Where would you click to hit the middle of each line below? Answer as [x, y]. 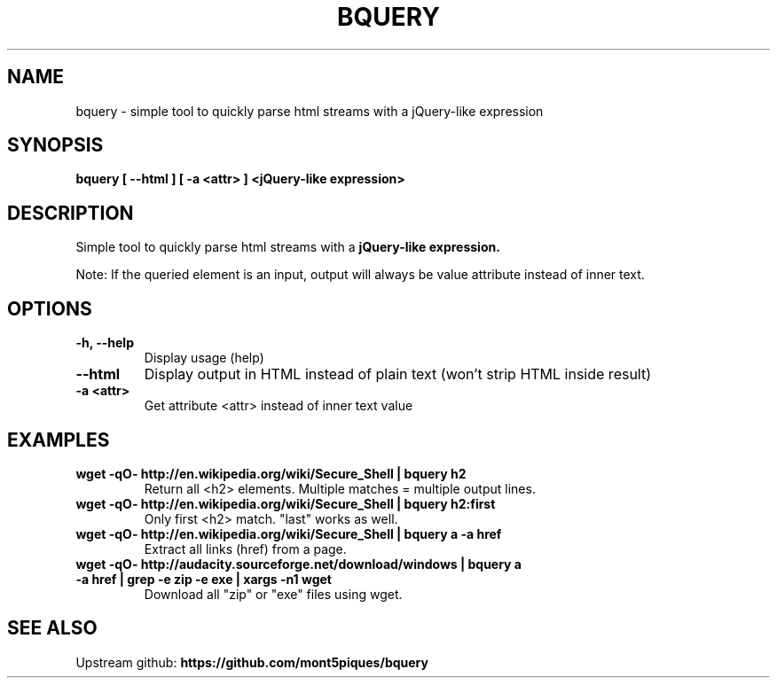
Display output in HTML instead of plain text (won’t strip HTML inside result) [398, 374]
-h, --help [105, 343]
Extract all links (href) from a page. [245, 549]
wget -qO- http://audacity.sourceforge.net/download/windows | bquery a [298, 564]
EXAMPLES [59, 440]
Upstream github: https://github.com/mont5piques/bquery [252, 662]
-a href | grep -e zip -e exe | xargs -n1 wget [204, 579]
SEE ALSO [52, 628]
